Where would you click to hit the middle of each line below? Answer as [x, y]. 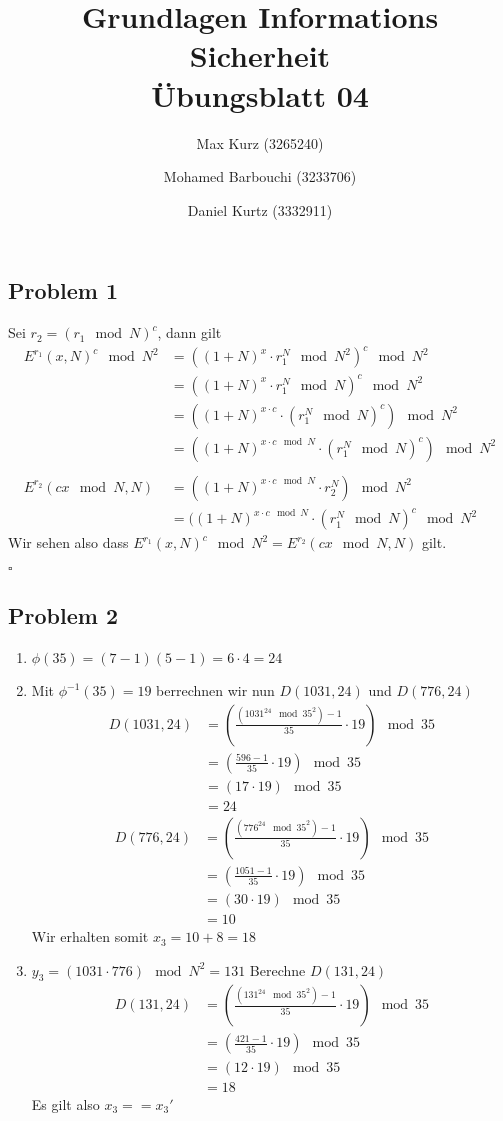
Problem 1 [63, 290]
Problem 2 [63, 615]
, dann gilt [189, 332]
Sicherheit [260, 55]
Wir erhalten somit [90, 936]
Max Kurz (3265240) [260, 142]
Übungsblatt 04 [260, 94]
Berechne [277, 969]
